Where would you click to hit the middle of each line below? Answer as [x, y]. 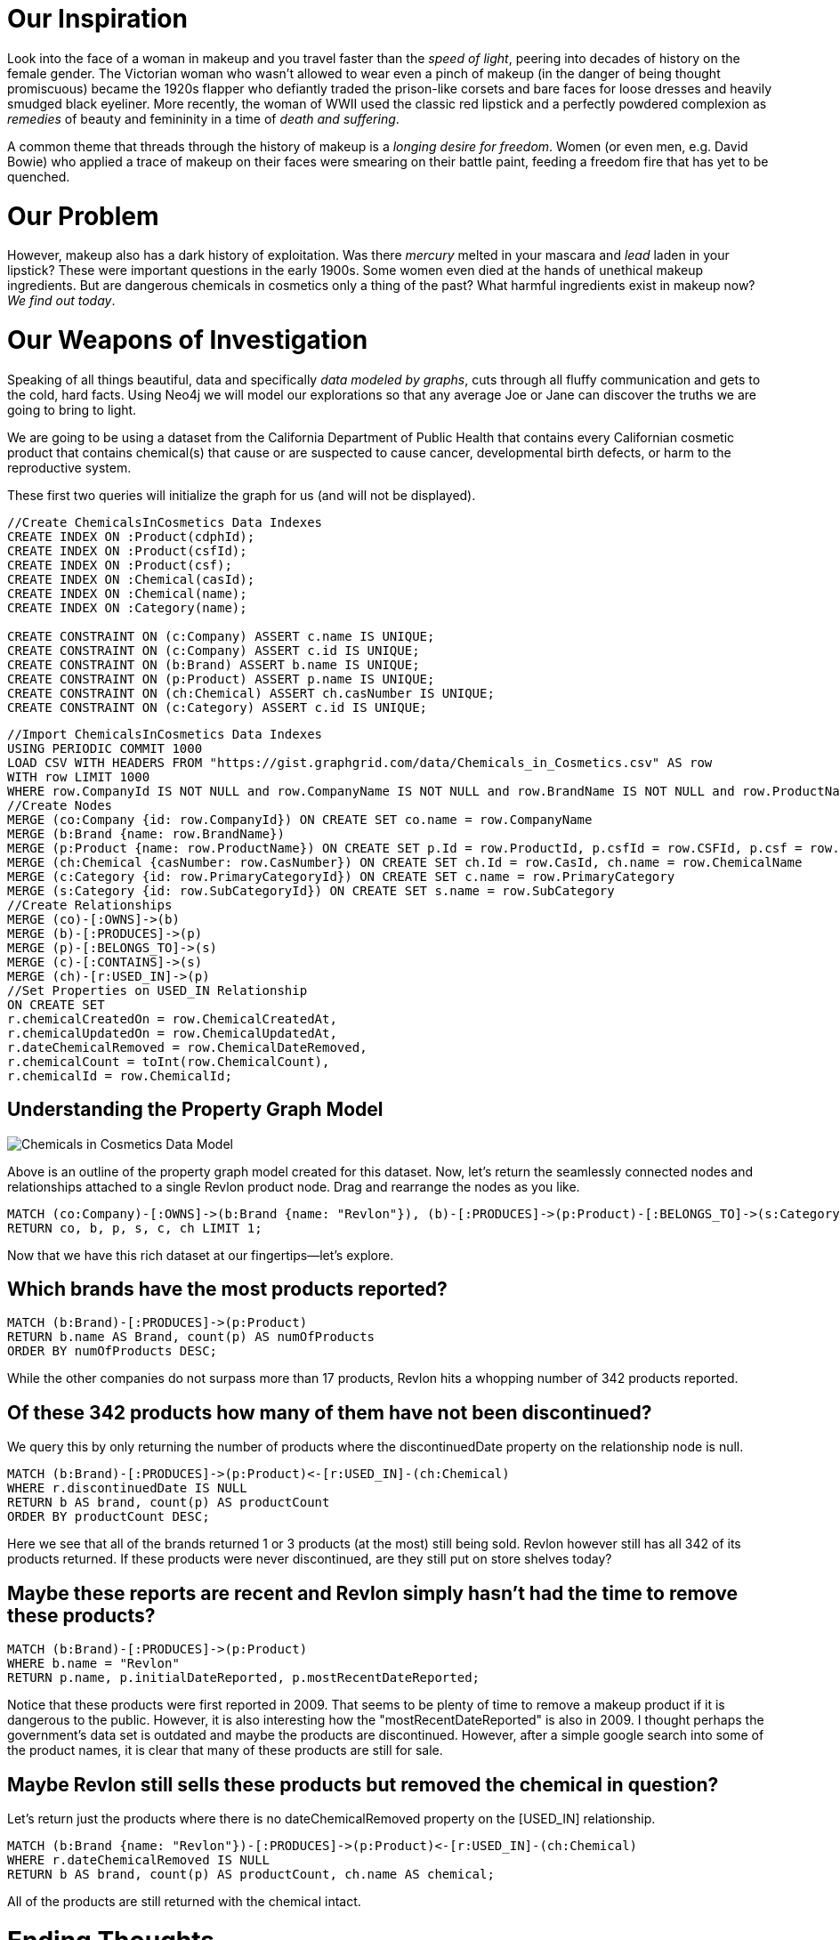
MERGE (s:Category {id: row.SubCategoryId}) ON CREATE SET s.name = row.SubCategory [311, 890]
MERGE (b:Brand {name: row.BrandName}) [146, 833]
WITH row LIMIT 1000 [79, 776]
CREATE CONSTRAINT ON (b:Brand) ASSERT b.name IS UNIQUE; [214, 664]
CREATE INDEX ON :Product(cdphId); [131, 536]
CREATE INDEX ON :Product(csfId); [127, 550]
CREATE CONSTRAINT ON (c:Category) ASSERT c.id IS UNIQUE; [218, 707]
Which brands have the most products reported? [227, 1289]
